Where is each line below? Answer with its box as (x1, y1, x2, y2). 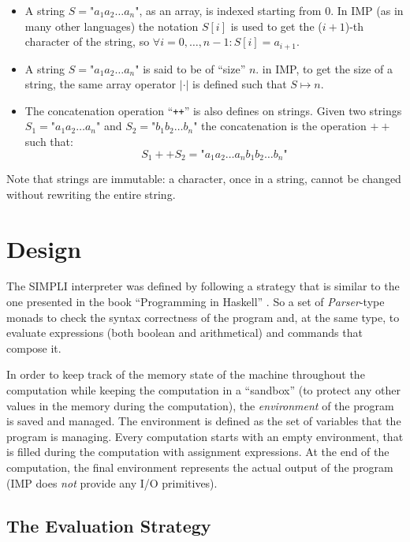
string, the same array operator (24, 76, 177, 92)
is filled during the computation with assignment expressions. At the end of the (6, 443, 389, 460)
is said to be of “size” (143, 60, 246, 77)
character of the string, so (24, 33, 150, 50)
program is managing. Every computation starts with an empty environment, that (6, 428, 404, 444)
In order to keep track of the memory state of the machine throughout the (6, 366, 365, 383)
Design (6, 232, 82, 264)
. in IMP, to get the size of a (255, 60, 393, 77)
